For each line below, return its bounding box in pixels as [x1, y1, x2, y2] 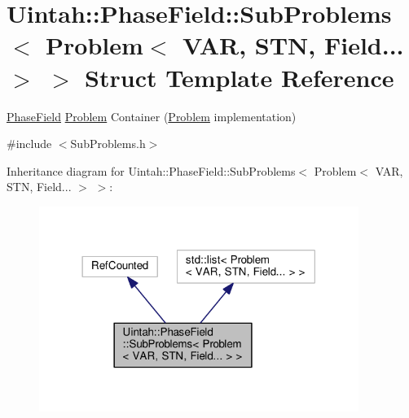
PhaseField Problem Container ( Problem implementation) [7, 107, 297, 124]
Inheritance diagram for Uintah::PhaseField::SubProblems [7, 162, 296, 179]
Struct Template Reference [85, 60, 394, 94]
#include [7, 135, 52, 152]
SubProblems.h [70, 135, 146, 152]
